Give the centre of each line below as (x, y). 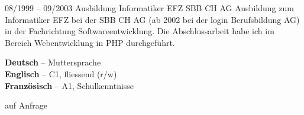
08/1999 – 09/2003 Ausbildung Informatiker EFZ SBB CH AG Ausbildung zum (149, 8)
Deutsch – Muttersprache (53, 62)
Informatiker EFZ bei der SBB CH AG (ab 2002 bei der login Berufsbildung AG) (152, 19)
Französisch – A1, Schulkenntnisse (69, 85)
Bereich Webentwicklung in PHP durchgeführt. (90, 42)
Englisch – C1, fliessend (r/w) (61, 73)
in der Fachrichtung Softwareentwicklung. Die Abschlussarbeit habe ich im (140, 31)
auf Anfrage (26, 105)
